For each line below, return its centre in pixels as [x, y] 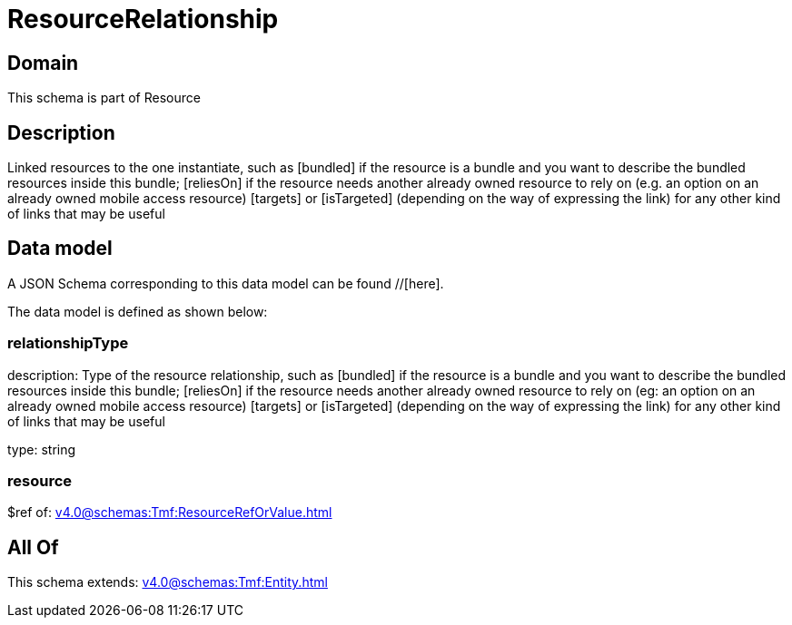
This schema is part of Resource [104, 98]
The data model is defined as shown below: [138, 311]
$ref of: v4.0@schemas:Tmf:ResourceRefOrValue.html [170, 513]
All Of [33, 547]
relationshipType [68, 343]
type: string [42, 449]
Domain [43, 63]
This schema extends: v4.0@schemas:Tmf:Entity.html [168, 582]
